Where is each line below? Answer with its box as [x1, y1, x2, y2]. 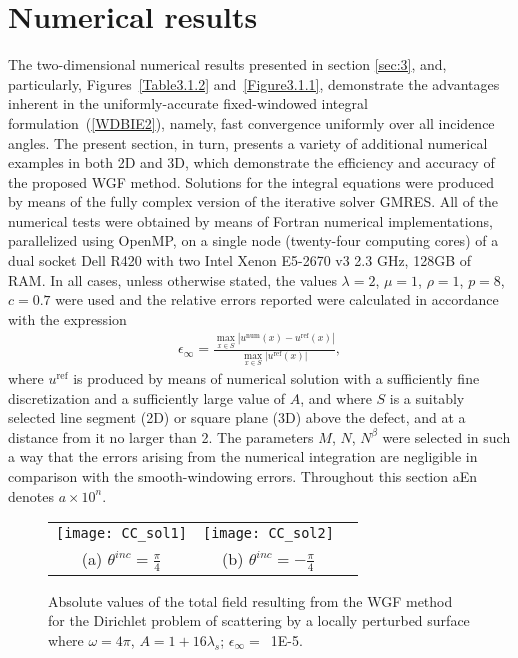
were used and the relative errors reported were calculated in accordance [55, 289, 499, 310]
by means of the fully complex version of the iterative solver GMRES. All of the [8, 191, 499, 212]
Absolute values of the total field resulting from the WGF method [48, 590, 453, 611]
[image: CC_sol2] [202, 525, 334, 542]
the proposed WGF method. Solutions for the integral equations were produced [8, 171, 495, 192]
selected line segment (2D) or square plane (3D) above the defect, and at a [8, 407, 466, 428]
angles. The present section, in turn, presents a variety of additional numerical [8, 132, 488, 153]
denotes [8, 485, 54, 506]
